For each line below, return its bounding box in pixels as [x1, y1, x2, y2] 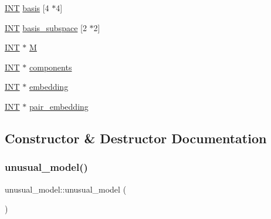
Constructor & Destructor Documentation [5, 129, 267, 147]
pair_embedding [29, 100, 89, 112]
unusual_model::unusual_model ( [5, 183, 127, 195]
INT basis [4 [5, 2, 49, 14]
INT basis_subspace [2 [5, 21, 87, 33]
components [29, 60, 72, 73]
